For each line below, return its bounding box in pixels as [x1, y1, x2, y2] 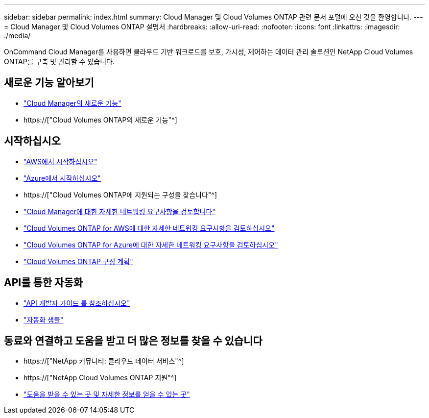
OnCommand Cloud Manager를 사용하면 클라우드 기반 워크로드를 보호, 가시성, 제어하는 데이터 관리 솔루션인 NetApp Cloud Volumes [4, 48, 413, 56]
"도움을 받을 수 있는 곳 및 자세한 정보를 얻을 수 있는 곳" [24, 390, 190, 399]
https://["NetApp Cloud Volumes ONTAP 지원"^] [24, 373, 177, 382]
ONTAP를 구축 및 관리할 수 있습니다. [4, 57, 115, 66]
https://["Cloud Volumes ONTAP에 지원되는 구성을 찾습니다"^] [24, 190, 217, 199]
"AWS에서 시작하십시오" [24, 157, 97, 166]
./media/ [4, 31, 31, 40]
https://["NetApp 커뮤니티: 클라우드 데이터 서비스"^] [24, 357, 184, 366]
